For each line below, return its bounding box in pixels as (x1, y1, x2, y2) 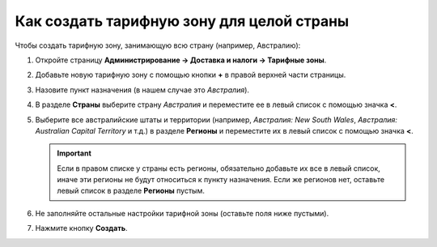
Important (57, 148, 92, 158)
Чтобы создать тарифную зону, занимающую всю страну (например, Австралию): (15, 40, 301, 50)
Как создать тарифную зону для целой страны (15, 12, 350, 30)
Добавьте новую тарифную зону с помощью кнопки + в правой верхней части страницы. (35, 70, 346, 80)
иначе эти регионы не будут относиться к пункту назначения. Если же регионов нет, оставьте (57, 175, 384, 185)
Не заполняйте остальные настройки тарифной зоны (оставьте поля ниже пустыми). (35, 208, 329, 218)
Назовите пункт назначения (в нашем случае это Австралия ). (35, 85, 250, 95)
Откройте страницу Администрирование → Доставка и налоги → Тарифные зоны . (35, 55, 327, 65)
